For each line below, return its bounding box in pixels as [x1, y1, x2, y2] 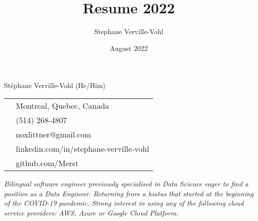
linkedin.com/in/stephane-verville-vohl [16, 142, 150, 154]
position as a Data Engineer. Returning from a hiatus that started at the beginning [4, 188, 254, 198]
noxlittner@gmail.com [16, 128, 92, 140]
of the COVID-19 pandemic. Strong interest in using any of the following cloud [4, 198, 244, 208]
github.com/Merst [16, 157, 79, 169]
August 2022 [109, 43, 148, 53]
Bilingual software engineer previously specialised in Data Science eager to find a [4, 178, 249, 188]
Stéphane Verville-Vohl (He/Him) [4, 80, 106, 90]
